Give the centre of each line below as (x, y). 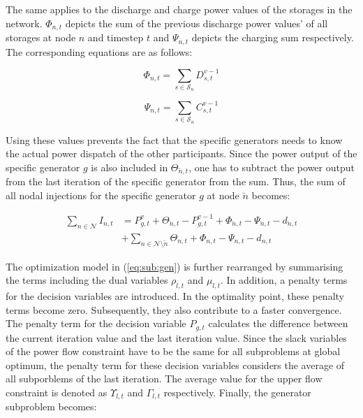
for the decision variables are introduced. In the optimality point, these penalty (175, 295)
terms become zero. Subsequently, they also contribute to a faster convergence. (174, 309)
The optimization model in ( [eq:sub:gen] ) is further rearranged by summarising (175, 266)
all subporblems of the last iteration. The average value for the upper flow (164, 379)
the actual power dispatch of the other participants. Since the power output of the (181, 153)
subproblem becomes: (51, 406)
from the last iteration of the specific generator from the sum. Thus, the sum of (176, 181)
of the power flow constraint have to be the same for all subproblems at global (173, 351)
